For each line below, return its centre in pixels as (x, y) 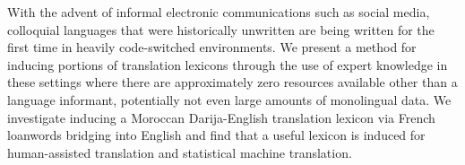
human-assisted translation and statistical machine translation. (180, 152)
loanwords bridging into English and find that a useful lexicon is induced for (216, 135)
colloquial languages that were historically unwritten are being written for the (221, 29)
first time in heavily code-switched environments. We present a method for (212, 47)
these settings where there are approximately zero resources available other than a (232, 82)
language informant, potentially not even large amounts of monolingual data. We (229, 99)
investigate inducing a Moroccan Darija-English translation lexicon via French (221, 117)
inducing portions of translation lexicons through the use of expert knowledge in (228, 64)
